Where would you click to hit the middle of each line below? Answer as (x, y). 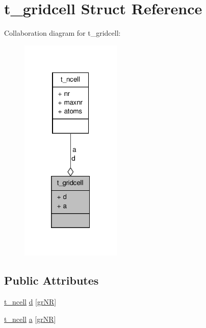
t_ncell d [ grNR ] (30, 301)
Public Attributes (51, 280)
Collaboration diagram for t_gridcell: (62, 33)
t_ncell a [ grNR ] (30, 319)
